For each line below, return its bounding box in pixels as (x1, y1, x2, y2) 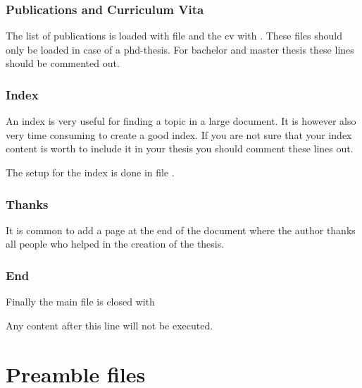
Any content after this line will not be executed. (6, 317, 213, 332)
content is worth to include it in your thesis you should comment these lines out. (6, 141, 354, 156)
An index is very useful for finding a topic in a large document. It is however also (6, 114, 356, 128)
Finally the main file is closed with (6, 294, 155, 309)
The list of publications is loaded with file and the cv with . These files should (6, 28, 343, 43)
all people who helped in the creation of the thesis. (6, 236, 225, 251)
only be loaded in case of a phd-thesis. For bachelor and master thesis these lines (6, 42, 354, 56)
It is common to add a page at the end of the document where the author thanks (6, 222, 356, 237)
